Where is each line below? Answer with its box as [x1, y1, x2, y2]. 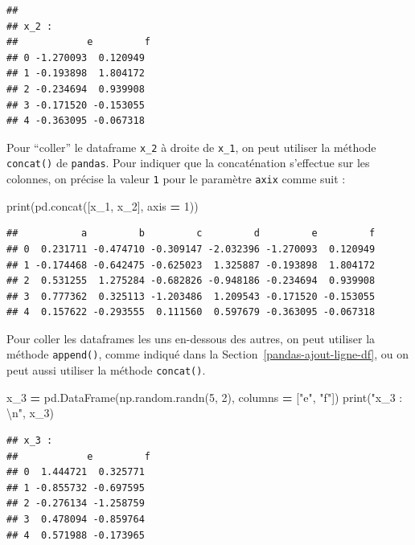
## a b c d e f [6, 227, 376, 240]
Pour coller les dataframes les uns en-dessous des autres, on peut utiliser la [6, 330, 376, 346]
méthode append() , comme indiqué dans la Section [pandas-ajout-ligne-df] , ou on [6, 346, 409, 363]
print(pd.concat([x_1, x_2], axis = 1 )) [6, 197, 199, 214]
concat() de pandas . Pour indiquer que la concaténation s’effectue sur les [6, 154, 370, 171]
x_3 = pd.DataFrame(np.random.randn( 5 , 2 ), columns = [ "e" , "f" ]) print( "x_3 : [6, 388, 403, 405]
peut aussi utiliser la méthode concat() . [6, 362, 206, 379]
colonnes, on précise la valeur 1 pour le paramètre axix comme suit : [6, 170, 346, 187]
